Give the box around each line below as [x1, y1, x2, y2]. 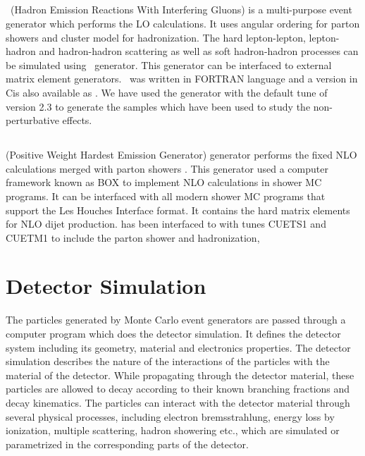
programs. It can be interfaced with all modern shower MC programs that [6, 188, 326, 203]
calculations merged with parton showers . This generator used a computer [6, 161, 328, 175]
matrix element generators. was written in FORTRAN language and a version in [6, 71, 358, 86]
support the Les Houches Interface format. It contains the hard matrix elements [6, 202, 350, 217]
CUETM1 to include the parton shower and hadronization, [6, 230, 260, 245]
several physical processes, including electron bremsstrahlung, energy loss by [6, 409, 335, 424]
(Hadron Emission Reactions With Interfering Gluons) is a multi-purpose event [10, 2, 352, 17]
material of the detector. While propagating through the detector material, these [6, 367, 354, 382]
